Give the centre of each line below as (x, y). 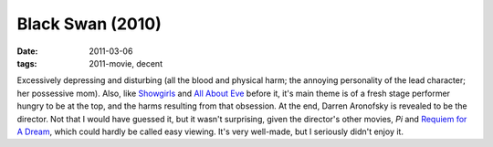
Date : (27, 51)
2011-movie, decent (126, 63)
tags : (27, 63)
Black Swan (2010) (89, 24)
